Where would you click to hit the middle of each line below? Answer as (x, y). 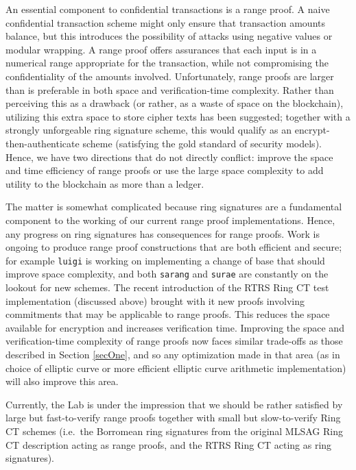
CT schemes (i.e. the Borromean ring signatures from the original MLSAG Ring (174, 431)
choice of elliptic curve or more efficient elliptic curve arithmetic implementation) (176, 368)
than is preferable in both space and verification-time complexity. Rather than (170, 89)
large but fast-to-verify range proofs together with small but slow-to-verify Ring (173, 418)
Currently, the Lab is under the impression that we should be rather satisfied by (174, 404)
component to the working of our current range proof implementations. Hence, (170, 220)
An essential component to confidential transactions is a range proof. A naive (168, 9)
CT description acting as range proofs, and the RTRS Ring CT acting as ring (169, 444)
